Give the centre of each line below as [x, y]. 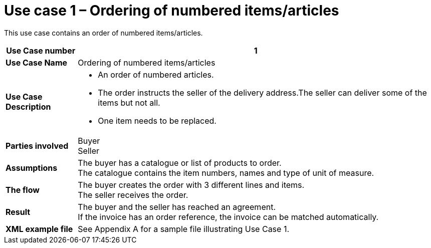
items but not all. [129, 102]
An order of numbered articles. [156, 74]
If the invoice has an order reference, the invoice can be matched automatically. [228, 217]
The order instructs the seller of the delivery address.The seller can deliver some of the [262, 92]
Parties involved [37, 146]
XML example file [39, 229]
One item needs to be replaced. [157, 120]
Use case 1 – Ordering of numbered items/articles [172, 11]
